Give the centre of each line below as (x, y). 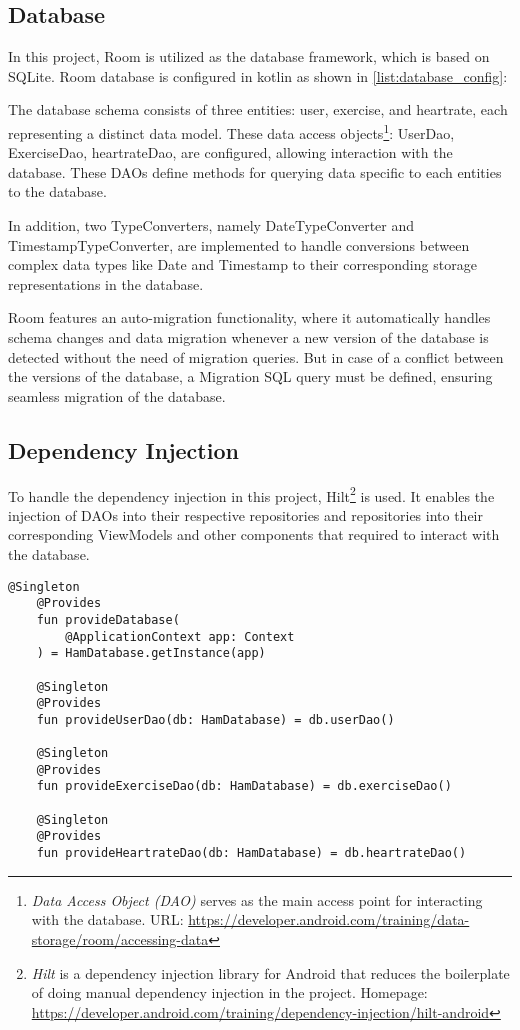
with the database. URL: (107, 919)
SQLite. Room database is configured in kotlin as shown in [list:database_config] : (258, 75)
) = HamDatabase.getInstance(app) (151, 653)
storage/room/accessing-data (120, 938)
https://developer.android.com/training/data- (329, 919)
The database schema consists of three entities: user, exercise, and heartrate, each (258, 109)
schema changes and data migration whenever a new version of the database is (248, 336)
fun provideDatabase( (108, 619)
